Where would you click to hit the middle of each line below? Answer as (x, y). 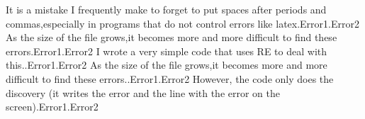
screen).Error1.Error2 (52, 107)
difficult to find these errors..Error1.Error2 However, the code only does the (170, 78)
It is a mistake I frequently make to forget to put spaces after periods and (166, 9)
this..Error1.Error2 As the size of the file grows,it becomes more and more (167, 65)
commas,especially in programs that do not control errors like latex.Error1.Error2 (182, 23)
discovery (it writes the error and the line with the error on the (143, 92)
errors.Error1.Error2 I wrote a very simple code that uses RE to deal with (167, 51)
